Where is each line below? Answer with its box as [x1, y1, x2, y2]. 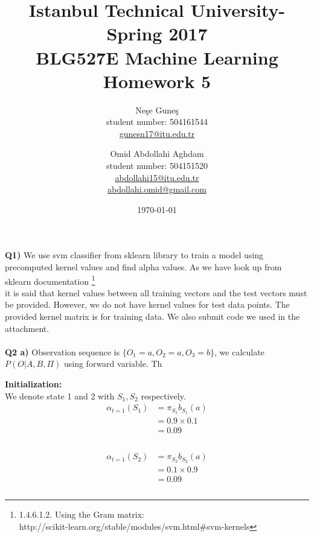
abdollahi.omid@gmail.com [107, 183, 207, 195]
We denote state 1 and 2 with [5, 389, 115, 402]
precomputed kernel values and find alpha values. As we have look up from [5, 261, 282, 273]
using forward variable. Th [63, 357, 162, 370]
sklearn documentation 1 [5, 273, 95, 287]
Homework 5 [103, 68, 211, 93]
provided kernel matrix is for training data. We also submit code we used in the [5, 310, 300, 323]
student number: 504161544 [106, 115, 208, 128]
